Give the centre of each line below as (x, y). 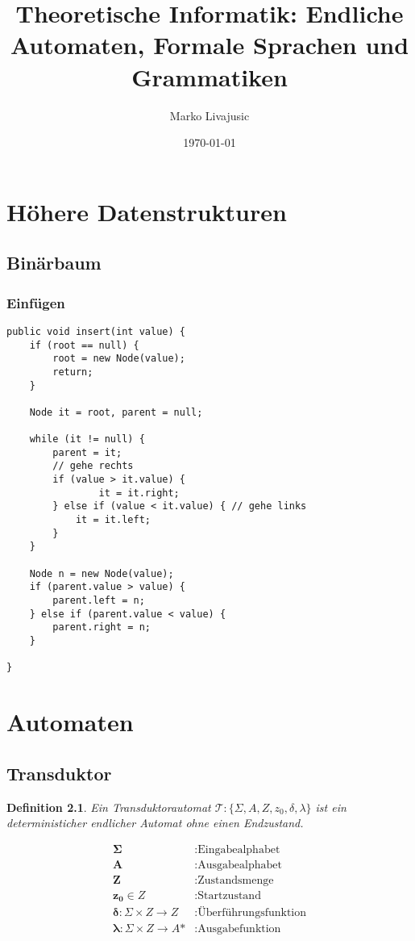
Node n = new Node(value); (102, 573)
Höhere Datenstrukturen (147, 211)
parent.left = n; (99, 600)
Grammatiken (210, 76)
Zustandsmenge (236, 880)
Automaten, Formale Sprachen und (210, 45)
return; (73, 372)
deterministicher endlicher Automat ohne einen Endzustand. (155, 823)
